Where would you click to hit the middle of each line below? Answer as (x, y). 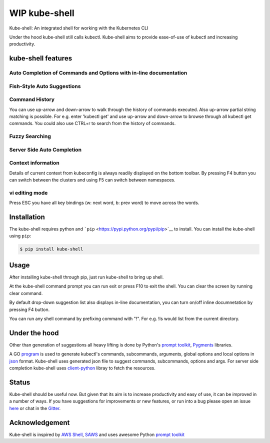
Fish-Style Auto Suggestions (45, 86)
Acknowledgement (39, 422)
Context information (34, 163)
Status (20, 382)
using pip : (20, 236)
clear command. (26, 293)
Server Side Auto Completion (45, 149)
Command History (32, 99)
